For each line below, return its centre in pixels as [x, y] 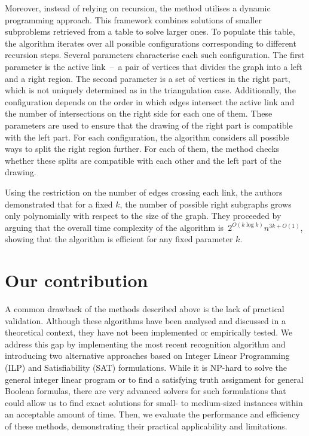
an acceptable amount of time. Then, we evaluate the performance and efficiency [152, 414]
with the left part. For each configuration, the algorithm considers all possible [147, 137]
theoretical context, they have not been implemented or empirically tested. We [149, 332]
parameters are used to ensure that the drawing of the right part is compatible [149, 125]
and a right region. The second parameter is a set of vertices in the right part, [148, 78]
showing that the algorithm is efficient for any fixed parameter [119, 239]
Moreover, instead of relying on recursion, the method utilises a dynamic [138, 8]
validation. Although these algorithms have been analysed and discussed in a [145, 320]
